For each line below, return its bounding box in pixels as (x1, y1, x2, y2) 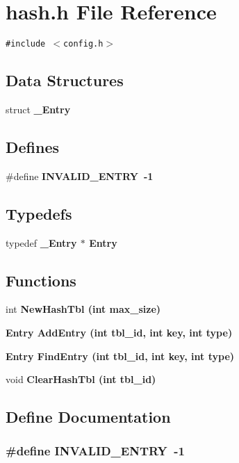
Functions (6, 269, 76, 291)
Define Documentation (6, 406, 171, 428)
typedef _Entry (6, 235, 77, 250)
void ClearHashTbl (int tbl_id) (6, 372, 156, 387)
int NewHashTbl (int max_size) (6, 302, 161, 316)
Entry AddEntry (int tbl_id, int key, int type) (6, 325, 233, 339)
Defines (6, 136, 60, 157)
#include (6, 39, 46, 49)
